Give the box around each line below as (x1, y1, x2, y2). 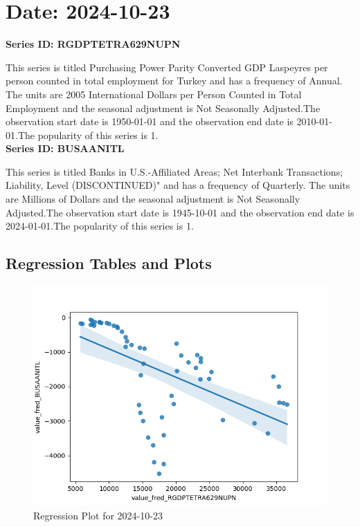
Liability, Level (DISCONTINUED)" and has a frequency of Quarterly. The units (6, 178, 350, 192)
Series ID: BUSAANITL (6, 141, 125, 156)
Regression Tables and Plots (6, 252, 212, 274)
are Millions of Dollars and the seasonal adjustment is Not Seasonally (6, 192, 300, 206)
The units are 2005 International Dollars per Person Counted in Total (6, 86, 302, 101)
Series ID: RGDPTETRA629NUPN (6, 37, 181, 51)
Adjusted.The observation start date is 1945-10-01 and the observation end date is (6, 205, 354, 219)
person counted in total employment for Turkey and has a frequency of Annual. (6, 73, 343, 88)
